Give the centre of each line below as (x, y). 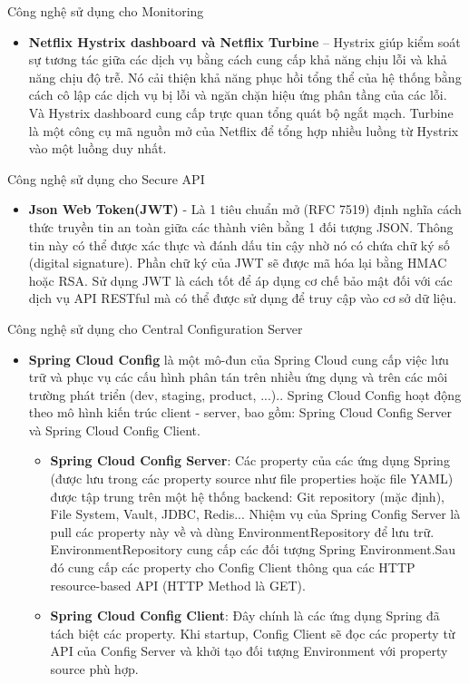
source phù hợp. (94, 669)
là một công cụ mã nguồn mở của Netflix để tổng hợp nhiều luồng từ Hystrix (244, 130)
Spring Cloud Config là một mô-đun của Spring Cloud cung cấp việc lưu (239, 359)
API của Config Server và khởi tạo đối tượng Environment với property (249, 651)
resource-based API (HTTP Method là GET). (178, 585)
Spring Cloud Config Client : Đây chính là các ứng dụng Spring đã (245, 616)
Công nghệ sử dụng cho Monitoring (106, 11)
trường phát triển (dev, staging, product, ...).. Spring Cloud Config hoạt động (245, 394)
